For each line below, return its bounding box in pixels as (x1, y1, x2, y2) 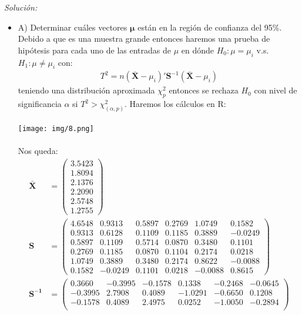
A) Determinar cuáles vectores (18, 21, 127, 33)
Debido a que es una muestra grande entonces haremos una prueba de (18, 32, 270, 45)
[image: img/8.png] (18, 124, 94, 133)
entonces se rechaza (169, 84, 239, 96)
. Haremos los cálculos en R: (124, 98, 226, 110)
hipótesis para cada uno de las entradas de (18, 43, 171, 56)
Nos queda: (18, 144, 58, 156)
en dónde (181, 43, 214, 56)
